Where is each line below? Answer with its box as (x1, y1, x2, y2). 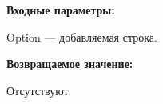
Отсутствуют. (6, 82, 72, 98)
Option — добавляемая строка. (6, 28, 157, 45)
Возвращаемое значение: (6, 55, 133, 72)
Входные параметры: (6, 2, 115, 18)
